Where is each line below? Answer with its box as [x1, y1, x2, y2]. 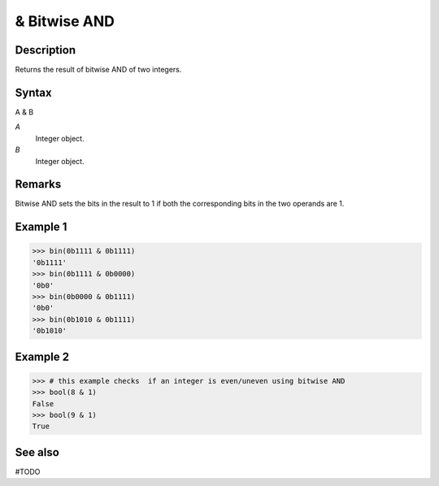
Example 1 [15, 220, 67, 234]
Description [15, 43, 76, 57]
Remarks [15, 177, 62, 191]
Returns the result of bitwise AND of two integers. [15, 65, 182, 75]
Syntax [15, 85, 52, 99]
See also [15, 445, 60, 459]
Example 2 [15, 349, 69, 363]
